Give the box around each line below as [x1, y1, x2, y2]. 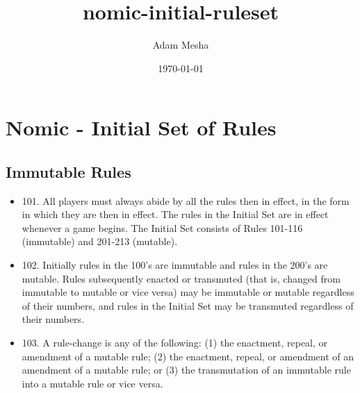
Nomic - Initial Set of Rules [6, 113, 277, 142]
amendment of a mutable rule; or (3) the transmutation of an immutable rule [22, 362, 351, 377]
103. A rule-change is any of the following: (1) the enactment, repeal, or [22, 335, 328, 350]
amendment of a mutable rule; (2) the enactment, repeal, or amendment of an [22, 349, 354, 363]
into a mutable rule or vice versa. [22, 376, 163, 390]
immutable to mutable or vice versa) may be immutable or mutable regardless [22, 285, 354, 299]
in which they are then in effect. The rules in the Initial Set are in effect [22, 207, 329, 221]
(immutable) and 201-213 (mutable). [22, 234, 178, 249]
